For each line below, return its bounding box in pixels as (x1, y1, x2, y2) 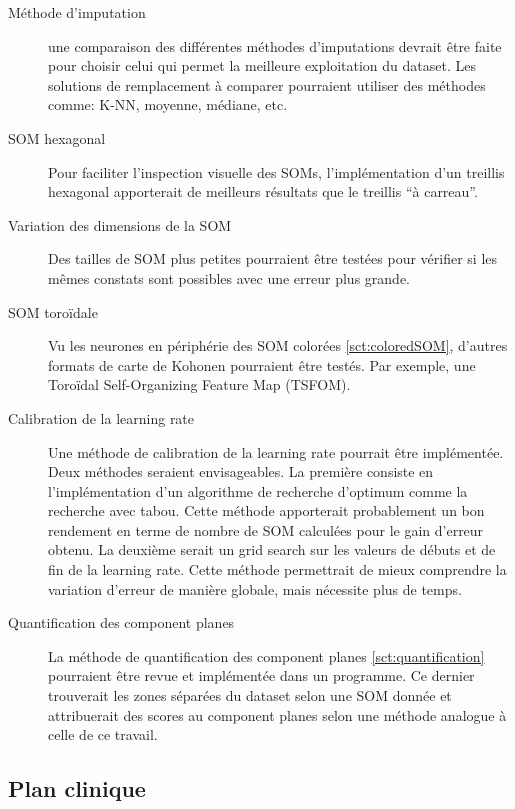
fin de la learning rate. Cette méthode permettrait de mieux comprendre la (48, 559, 507, 580)
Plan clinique (8, 773, 146, 804)
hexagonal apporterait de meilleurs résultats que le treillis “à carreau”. (48, 181, 478, 202)
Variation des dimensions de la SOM (8, 214, 232, 235)
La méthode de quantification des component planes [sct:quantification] (48, 645, 485, 666)
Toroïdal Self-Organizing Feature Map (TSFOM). (48, 374, 351, 395)
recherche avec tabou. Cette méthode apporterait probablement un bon (48, 500, 485, 521)
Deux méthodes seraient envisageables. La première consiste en (48, 461, 434, 482)
